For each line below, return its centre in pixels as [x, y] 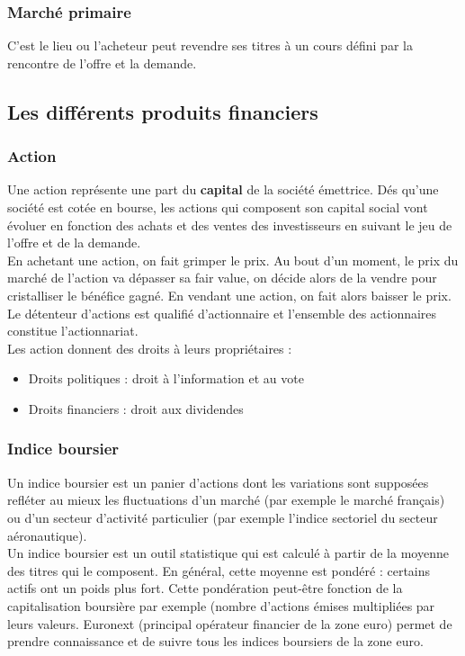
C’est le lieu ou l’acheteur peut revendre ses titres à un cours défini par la [210, 45]
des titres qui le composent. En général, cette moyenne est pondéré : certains [219, 570]
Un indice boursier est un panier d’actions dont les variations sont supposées [218, 482]
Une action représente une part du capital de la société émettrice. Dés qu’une [223, 189]
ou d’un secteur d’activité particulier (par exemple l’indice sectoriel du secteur [223, 517]
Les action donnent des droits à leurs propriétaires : [150, 348]
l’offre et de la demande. [74, 243]
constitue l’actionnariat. [73, 331]
